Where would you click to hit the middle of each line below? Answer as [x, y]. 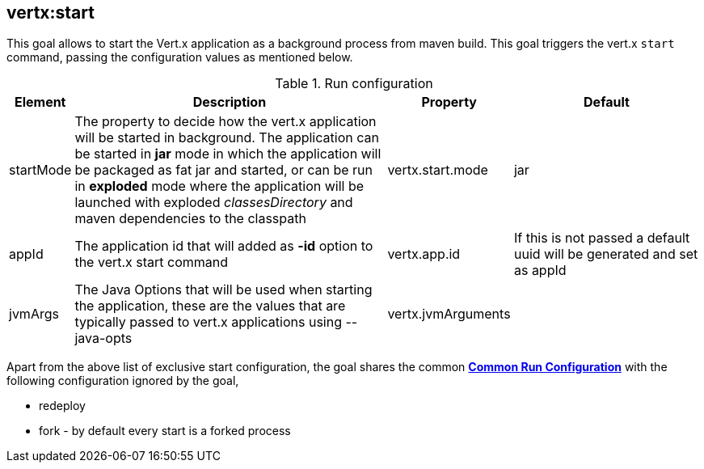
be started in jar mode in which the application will [228, 154]
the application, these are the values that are [210, 306]
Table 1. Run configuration [354, 84]
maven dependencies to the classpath [190, 219]
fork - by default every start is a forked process [165, 431]
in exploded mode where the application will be [219, 186]
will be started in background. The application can [227, 138]
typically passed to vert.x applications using [208, 322]
